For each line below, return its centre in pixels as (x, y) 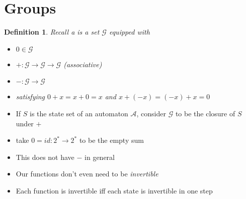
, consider (151, 113)
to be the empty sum (111, 140)
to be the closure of (205, 113)
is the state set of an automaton (79, 113)
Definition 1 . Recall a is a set (52, 32)
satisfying (30, 96)
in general (100, 157)
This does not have (45, 157)
